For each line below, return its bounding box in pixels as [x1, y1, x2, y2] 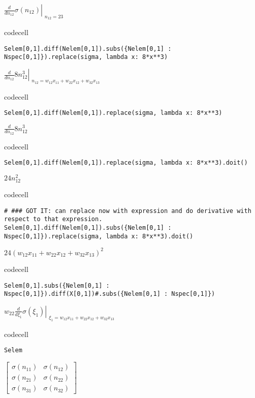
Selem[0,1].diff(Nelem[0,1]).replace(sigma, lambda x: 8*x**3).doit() [4, 159, 248, 167]
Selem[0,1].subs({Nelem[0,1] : [4, 282, 110, 289]
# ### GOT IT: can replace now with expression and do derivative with [4, 207, 251, 215]
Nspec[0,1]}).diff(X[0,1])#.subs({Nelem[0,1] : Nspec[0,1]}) [4, 290, 215, 298]
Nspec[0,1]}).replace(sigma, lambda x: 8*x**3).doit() [4, 232, 194, 240]
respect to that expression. [4, 216, 103, 223]
